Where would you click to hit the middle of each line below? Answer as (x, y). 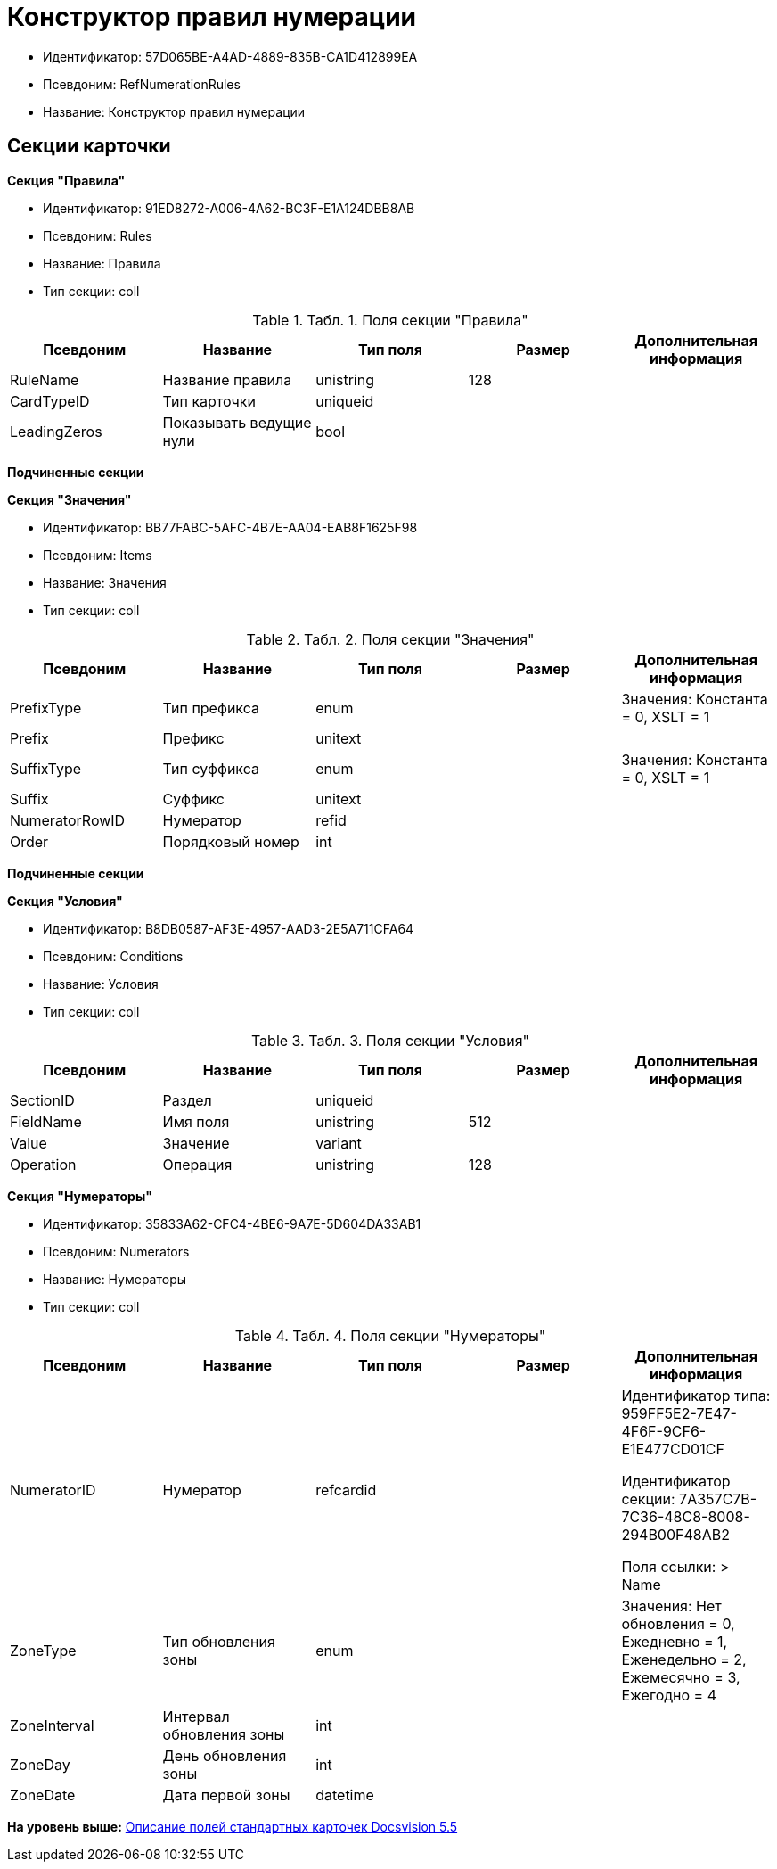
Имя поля (196, 1121)
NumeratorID (53, 1490)
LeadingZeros (56, 431)
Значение (196, 1143)
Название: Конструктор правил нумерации (174, 111)
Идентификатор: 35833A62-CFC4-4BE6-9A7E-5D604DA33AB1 (232, 1223)
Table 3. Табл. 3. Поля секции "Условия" (390, 1040)
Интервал (196, 1716)
